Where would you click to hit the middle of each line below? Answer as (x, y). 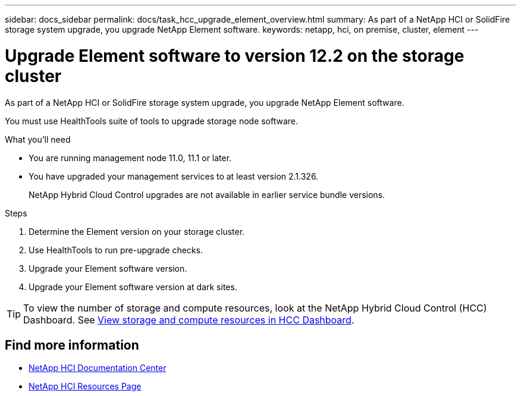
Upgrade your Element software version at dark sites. (133, 287)
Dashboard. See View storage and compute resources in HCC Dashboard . (189, 320)
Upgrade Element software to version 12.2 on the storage (235, 56)
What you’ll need (38, 139)
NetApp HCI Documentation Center (98, 368)
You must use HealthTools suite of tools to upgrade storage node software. (152, 121)
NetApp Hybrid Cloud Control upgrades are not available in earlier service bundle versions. (207, 194)
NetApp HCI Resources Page (85, 386)
